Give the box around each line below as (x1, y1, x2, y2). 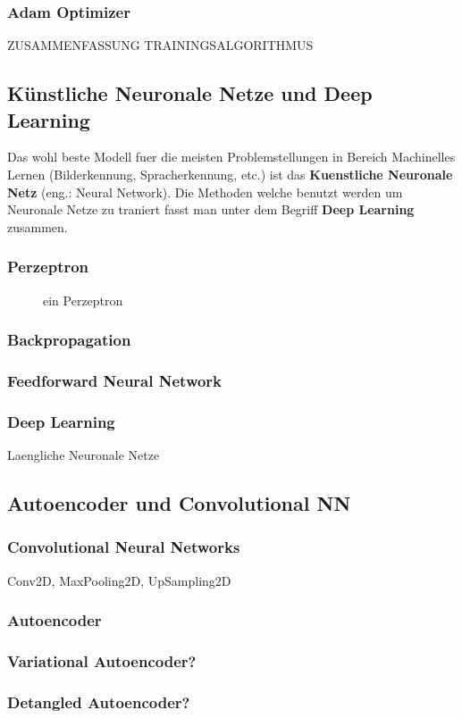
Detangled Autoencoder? (7, 690, 190, 713)
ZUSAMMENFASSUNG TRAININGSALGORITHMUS (7, 36, 314, 54)
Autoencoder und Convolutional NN (7, 489, 351, 517)
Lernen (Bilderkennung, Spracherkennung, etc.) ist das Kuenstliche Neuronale (7, 165, 453, 183)
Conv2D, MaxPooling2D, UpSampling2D (7, 571, 231, 589)
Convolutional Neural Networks (7, 536, 240, 558)
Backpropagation (7, 329, 131, 351)
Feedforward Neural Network (7, 369, 223, 391)
